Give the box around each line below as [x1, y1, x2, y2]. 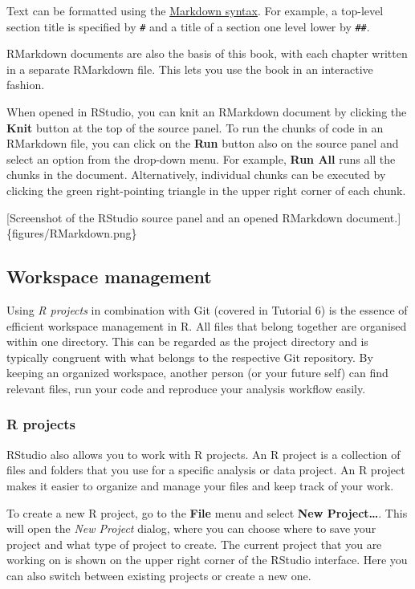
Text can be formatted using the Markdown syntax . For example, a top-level [6, 2, 384, 18]
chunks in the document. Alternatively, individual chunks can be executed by [6, 166, 386, 183]
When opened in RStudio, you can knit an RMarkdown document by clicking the [6, 104, 407, 120]
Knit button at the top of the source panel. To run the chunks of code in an [6, 119, 384, 136]
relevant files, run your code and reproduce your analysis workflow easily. [6, 380, 366, 396]
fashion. [6, 76, 45, 93]
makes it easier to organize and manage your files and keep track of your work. [6, 477, 394, 494]
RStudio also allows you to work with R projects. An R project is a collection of [6, 445, 401, 462]
